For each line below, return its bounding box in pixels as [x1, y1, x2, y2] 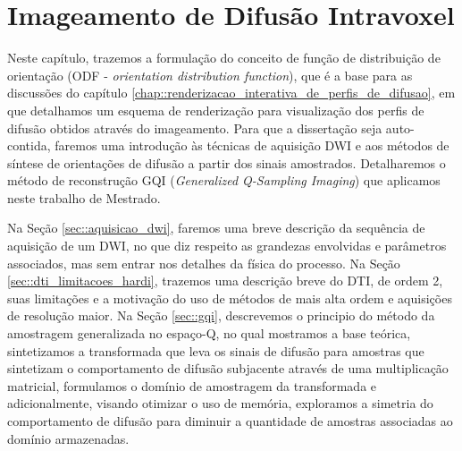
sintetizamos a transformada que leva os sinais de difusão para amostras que [7, 341, 424, 360]
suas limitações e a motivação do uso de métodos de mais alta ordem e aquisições [7, 288, 452, 307]
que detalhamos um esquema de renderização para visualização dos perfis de [7, 100, 424, 119]
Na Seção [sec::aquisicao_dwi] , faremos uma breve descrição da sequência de [7, 218, 425, 237]
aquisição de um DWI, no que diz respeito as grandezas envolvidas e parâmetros [7, 236, 447, 255]
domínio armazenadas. [7, 429, 130, 447]
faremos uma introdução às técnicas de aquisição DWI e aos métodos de [55, 136, 449, 155]
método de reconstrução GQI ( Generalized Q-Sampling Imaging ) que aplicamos [7, 171, 441, 190]
